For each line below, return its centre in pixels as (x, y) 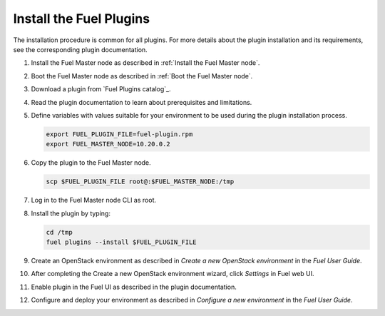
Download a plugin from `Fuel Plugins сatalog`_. (101, 89)
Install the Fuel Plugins (81, 19)
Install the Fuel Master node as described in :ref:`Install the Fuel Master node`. (145, 63)
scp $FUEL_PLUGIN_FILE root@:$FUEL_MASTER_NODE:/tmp (140, 182)
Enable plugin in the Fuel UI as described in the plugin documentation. (134, 287)
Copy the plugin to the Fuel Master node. (91, 163)
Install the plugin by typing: (71, 213)
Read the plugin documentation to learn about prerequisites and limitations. (142, 102)
